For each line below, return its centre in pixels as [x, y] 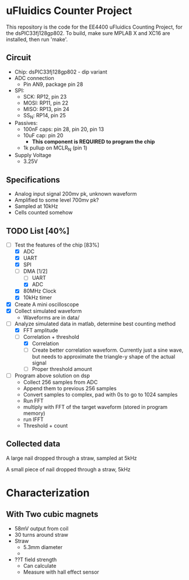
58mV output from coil [41, 528]
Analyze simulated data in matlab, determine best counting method [95, 324]
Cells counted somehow [43, 213]
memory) [34, 414]
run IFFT [33, 419]
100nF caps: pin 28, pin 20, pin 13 [64, 129]
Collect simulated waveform [48, 311]
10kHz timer [38, 298]
